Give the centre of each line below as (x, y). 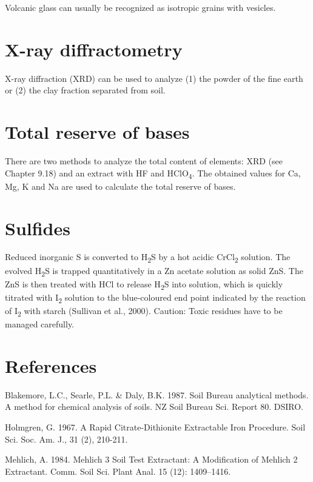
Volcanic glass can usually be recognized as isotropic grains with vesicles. (140, 7)
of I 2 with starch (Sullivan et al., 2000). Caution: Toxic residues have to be (144, 311)
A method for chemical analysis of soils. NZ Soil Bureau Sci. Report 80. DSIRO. (154, 407)
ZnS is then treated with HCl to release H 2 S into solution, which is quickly (144, 284)
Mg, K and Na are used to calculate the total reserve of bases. (120, 186)
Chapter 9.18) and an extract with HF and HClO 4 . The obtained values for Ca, (153, 173)
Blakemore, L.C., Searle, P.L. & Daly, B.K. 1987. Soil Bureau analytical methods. (157, 394)
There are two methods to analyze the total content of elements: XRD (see (144, 161)
